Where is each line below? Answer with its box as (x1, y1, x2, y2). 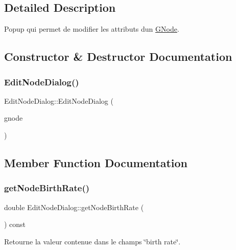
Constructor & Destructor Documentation (4, 49, 232, 64)
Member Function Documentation (4, 154, 188, 170)
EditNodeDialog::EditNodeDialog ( (4, 95, 113, 106)
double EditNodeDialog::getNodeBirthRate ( (4, 201, 144, 212)
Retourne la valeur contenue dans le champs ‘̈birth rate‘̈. (4, 236, 181, 246)
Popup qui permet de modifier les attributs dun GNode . (4, 24, 179, 34)
